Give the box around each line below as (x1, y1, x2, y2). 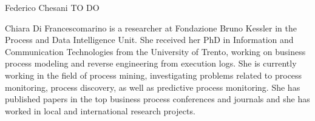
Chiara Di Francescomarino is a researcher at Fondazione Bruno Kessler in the (5, 21, 297, 34)
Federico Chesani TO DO (5, 1, 100, 13)
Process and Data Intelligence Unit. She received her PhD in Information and (5, 33, 294, 46)
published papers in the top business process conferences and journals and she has (5, 93, 310, 105)
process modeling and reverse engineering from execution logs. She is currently (5, 57, 297, 70)
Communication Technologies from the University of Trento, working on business (5, 45, 306, 57)
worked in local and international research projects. (5, 104, 195, 117)
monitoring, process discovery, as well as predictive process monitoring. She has (5, 80, 300, 93)
